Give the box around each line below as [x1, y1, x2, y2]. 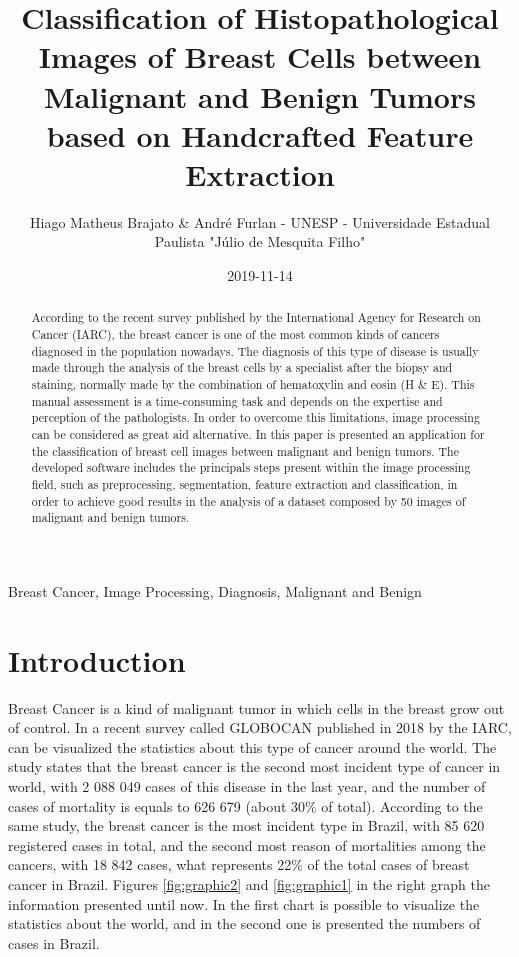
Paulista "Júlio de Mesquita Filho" [154, 231, 366, 252]
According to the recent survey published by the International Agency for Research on [31, 309, 481, 326]
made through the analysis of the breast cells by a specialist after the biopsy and [31, 359, 453, 376]
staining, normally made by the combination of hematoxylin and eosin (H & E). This [31, 376, 475, 393]
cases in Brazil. [8, 932, 100, 953]
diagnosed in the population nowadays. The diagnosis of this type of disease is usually [31, 342, 479, 359]
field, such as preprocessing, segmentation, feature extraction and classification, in [31, 476, 458, 493]
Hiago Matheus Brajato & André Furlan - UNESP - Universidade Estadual [30, 211, 490, 232]
